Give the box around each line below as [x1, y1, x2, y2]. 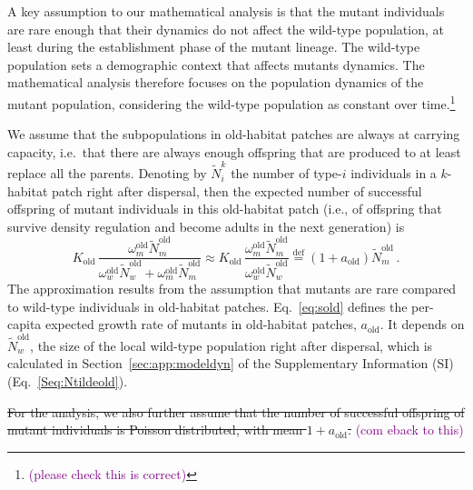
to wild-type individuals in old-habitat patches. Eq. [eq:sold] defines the [7, 296, 408, 315]
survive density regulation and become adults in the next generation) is [7, 216, 405, 235]
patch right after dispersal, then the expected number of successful [52, 181, 422, 200]
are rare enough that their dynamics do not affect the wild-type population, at [7, 19, 444, 38]
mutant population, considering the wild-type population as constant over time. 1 [7, 91, 456, 113]
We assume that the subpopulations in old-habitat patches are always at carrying [7, 125, 460, 144]
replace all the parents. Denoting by [7, 164, 207, 183]
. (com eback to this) [348, 420, 464, 439]
